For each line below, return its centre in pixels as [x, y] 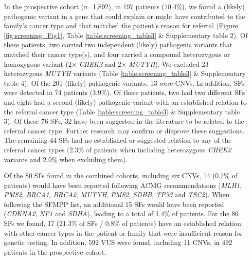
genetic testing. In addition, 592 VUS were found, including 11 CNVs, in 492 [118, 242]
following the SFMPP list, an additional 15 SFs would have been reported [114, 204]
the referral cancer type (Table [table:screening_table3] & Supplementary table [122, 111]
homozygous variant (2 [38, 64]
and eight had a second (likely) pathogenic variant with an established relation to [125, 102]
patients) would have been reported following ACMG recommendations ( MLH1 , [123, 185]
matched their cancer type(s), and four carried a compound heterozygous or [117, 54]
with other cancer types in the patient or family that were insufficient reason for [123, 232]
